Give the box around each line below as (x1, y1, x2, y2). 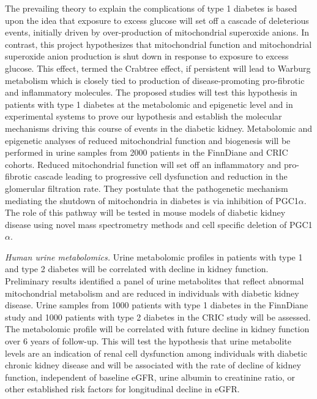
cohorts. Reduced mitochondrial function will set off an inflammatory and (5, 158, 282, 170)
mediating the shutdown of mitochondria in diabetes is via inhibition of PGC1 (5, 194, 299, 207)
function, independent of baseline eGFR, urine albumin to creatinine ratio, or (5, 370, 296, 383)
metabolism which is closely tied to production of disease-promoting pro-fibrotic (5, 74, 305, 86)
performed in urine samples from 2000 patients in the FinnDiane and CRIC (5, 146, 288, 159)
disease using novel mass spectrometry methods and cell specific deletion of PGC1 (5, 218, 313, 230)
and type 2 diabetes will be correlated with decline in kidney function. (5, 262, 269, 275)
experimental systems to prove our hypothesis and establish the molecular (5, 110, 282, 123)
